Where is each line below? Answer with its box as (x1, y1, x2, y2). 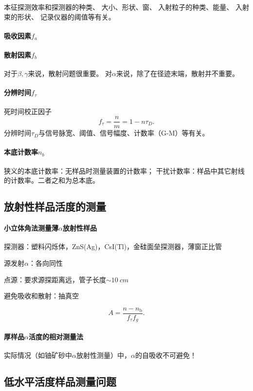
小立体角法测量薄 (4, 223, 58, 233)
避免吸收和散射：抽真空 (4, 291, 79, 301)
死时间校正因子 (4, 106, 52, 116)
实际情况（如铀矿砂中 (4, 350, 72, 360)
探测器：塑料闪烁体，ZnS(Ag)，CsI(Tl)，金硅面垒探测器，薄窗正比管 (4, 241, 222, 252)
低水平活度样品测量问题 (4, 374, 116, 389)
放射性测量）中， (76, 350, 131, 360)
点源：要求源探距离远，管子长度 (4, 274, 106, 284)
